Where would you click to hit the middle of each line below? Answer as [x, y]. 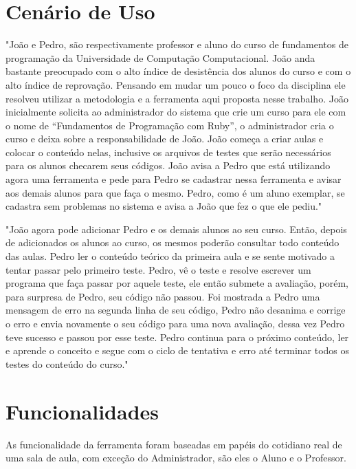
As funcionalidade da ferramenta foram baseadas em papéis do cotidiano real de [174, 444]
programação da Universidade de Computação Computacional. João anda [160, 57]
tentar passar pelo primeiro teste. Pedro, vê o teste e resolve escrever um [158, 269]
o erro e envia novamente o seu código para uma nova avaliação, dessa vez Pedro [175, 323]
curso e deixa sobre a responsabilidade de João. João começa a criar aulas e [165, 139]
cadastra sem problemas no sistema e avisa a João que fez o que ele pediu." [164, 206]
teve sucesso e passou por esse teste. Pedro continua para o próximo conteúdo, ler [177, 337]
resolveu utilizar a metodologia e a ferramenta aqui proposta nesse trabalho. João [177, 98]
